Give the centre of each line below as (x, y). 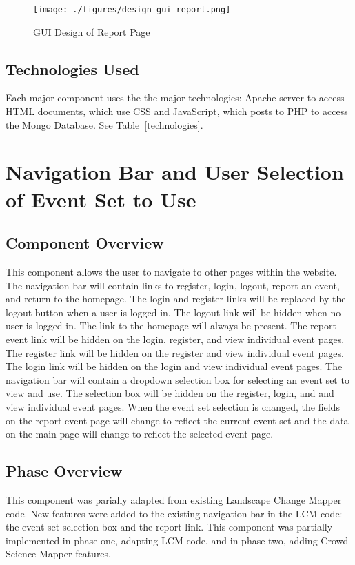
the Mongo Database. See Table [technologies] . (104, 124)
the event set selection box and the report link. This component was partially (169, 527)
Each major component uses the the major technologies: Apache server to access (175, 97)
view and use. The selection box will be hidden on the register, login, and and (170, 393)
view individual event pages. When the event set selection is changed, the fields (173, 406)
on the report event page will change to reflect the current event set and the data (177, 420)
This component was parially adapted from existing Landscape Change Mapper (174, 499)
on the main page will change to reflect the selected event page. (140, 434)
